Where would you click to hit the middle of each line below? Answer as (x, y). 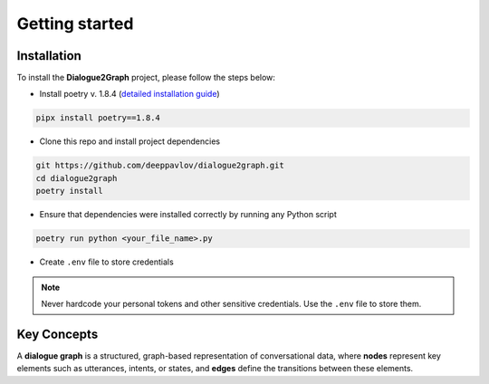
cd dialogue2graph (77, 178)
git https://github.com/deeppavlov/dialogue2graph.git (160, 166)
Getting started (75, 24)
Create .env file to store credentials (106, 262)
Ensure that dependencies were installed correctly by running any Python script (188, 215)
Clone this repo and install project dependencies (130, 141)
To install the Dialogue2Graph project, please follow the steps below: (146, 78)
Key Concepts (58, 334)
